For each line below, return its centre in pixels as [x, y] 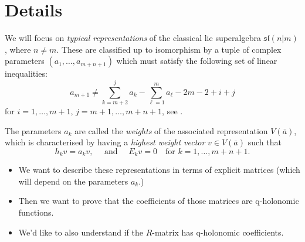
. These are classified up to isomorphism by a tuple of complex [169, 49]
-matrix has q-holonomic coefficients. [218, 232]
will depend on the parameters [73, 181]
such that [265, 142]
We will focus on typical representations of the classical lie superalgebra [133, 38]
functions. [36, 212]
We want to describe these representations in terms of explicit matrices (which [159, 170]
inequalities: [26, 74]
